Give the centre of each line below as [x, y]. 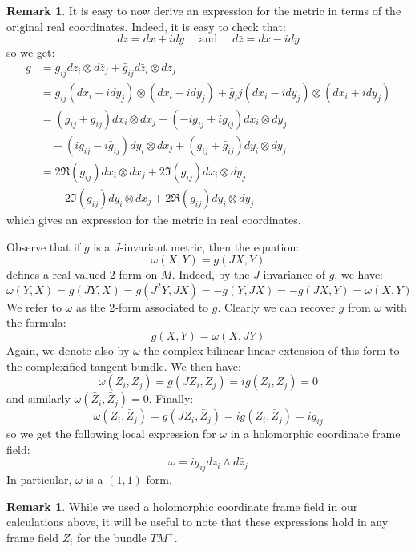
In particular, [39, 479]
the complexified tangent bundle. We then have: [124, 366]
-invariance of [292, 274]
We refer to [34, 306]
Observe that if [44, 246]
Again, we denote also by [68, 350]
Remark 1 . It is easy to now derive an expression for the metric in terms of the [204, 10]
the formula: [36, 322]
